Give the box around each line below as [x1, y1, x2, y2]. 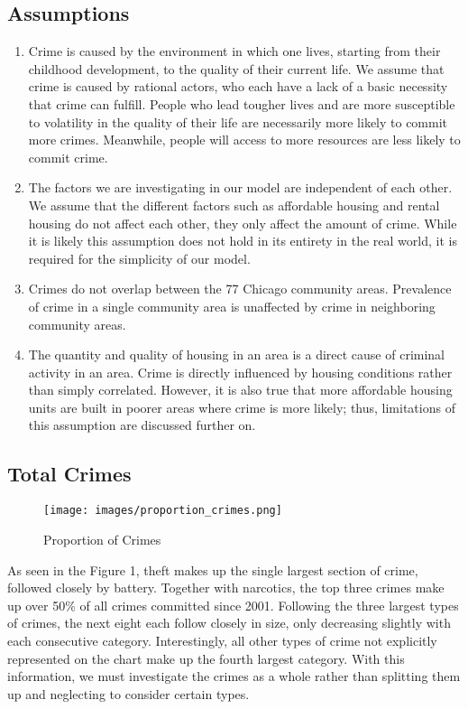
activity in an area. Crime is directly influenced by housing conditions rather [28, 362, 453, 381]
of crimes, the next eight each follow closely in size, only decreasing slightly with [7, 613, 451, 632]
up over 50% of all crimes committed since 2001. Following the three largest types [7, 595, 459, 614]
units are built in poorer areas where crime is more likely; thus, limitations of [28, 397, 455, 416]
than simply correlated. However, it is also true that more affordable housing [28, 380, 453, 399]
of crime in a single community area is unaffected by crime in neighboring [28, 296, 436, 315]
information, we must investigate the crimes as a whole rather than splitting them [7, 667, 461, 686]
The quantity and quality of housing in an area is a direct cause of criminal [28, 345, 445, 364]
